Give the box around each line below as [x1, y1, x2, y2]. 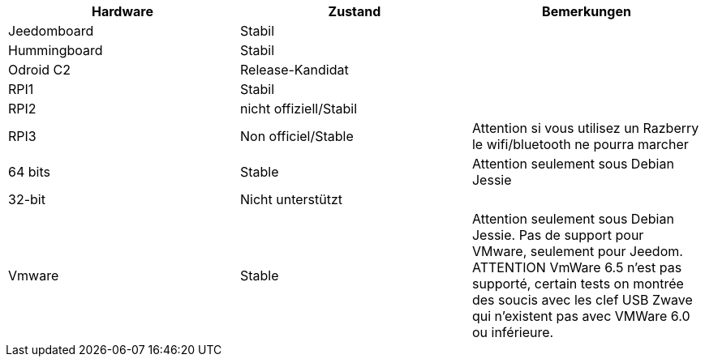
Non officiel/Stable [239, 128, 354, 144]
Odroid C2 [8, 62, 71, 78]
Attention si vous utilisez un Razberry [471, 120, 699, 136]
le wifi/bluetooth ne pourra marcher [471, 136, 689, 152]
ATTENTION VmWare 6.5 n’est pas [471, 259, 682, 275]
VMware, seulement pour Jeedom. [471, 243, 683, 259]
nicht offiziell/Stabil [239, 100, 357, 117]
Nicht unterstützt [239, 191, 343, 207]
